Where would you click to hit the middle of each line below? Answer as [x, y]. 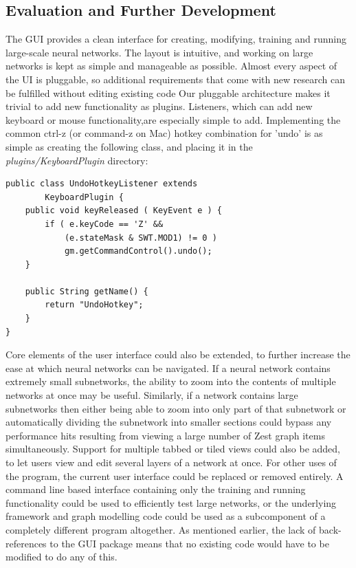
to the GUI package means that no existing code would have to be [189, 543]
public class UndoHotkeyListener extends [102, 184]
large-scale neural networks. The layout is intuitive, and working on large [159, 52]
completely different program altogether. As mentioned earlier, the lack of [161, 529]
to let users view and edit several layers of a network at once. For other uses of [171, 462]
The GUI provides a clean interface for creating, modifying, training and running [176, 39]
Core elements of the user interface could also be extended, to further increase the [178, 354]
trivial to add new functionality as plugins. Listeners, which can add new [159, 106]
